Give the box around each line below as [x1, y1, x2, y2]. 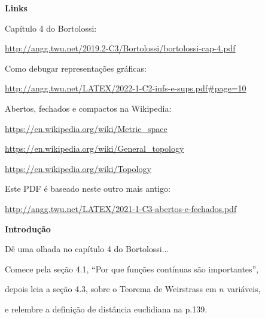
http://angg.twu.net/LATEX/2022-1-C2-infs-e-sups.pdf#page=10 [5, 82, 246, 94]
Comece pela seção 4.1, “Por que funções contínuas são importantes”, [5, 262, 259, 275]
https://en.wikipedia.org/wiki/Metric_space [5, 122, 167, 134]
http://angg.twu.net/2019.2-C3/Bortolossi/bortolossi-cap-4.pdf [5, 42, 236, 54]
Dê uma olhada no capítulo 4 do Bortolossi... [5, 243, 169, 255]
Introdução [5, 222, 51, 235]
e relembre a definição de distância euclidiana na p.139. [5, 302, 208, 315]
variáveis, [227, 283, 261, 295]
